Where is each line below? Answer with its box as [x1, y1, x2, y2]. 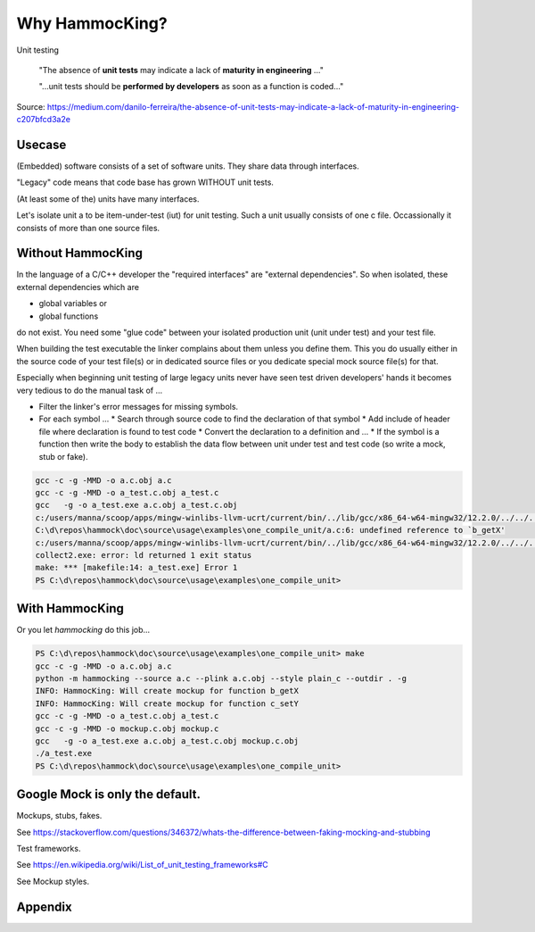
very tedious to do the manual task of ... [16, 385, 163, 395]
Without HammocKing [16, 245, 143, 261]
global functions [38, 311, 99, 321]
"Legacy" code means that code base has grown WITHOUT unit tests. [16, 177, 274, 187]
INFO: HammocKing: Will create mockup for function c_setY [35, 698, 299, 709]
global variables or [38, 298, 107, 309]
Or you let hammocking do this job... [16, 625, 151, 636]
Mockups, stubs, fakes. [16, 811, 103, 821]
